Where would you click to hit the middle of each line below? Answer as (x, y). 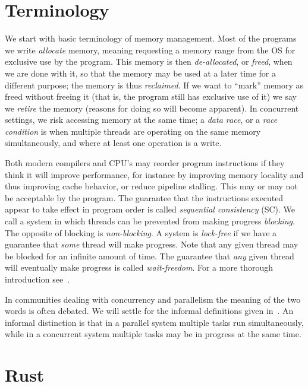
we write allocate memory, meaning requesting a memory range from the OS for (150, 50)
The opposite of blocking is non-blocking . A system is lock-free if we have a (141, 232)
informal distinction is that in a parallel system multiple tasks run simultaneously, (154, 322)
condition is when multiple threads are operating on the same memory (133, 131)
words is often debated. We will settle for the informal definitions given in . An (149, 311)
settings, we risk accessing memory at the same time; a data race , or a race (141, 120)
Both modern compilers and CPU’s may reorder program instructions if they (145, 163)
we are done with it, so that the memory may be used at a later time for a (141, 73)
